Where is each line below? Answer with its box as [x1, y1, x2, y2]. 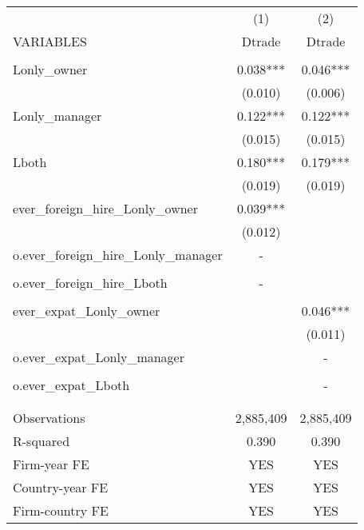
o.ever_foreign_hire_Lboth [13, 273, 168, 292]
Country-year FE [13, 478, 109, 496]
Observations [13, 408, 85, 427]
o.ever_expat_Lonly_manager [13, 348, 184, 366]
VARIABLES [13, 32, 87, 50]
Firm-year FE [13, 455, 89, 473]
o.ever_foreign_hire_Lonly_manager [13, 245, 223, 264]
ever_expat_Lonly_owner [13, 301, 160, 320]
